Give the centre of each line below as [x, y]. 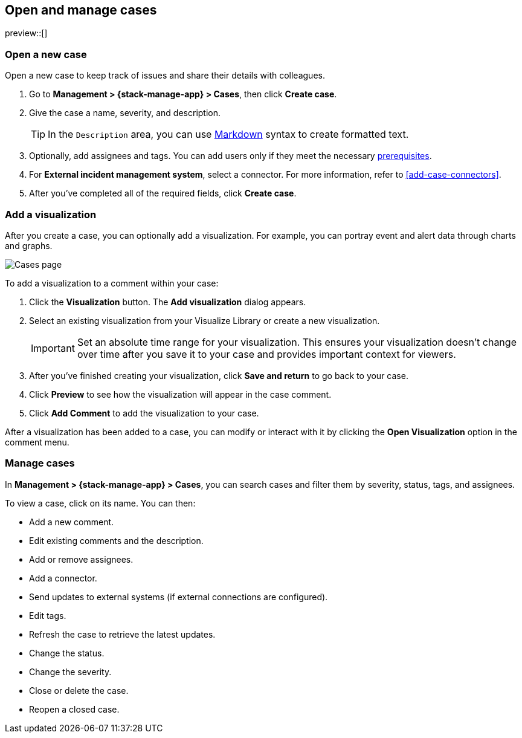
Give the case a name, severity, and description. [125, 113]
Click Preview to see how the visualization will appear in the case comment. [180, 394]
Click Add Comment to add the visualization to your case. [144, 413]
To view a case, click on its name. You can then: [100, 503]
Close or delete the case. [79, 690]
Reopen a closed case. [74, 709]
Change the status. [67, 653]
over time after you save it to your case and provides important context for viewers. [266, 354]
